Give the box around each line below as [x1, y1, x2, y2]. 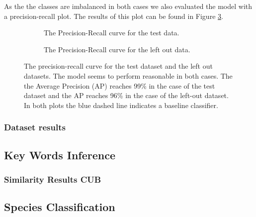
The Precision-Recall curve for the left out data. [44, 44, 190, 54]
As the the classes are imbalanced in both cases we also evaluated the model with [4, 1, 253, 11]
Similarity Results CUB [4, 173, 101, 185]
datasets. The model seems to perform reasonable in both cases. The [24, 70, 233, 81]
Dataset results [4, 121, 66, 133]
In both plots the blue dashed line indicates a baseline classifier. [24, 100, 218, 110]
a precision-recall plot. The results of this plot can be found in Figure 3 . [4, 10, 223, 21]
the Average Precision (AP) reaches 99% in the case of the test [24, 80, 215, 91]
